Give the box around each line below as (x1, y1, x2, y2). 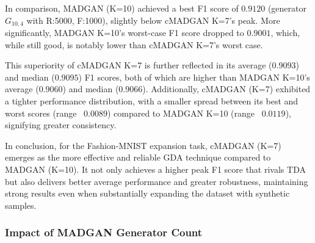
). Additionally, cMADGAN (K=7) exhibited (142, 82, 311, 95)
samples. (5, 198, 37, 211)
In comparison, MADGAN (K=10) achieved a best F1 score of (5, 2, 239, 14)
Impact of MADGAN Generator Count (5, 225, 203, 240)
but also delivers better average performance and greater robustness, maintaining (5, 175, 308, 187)
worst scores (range (5, 106, 77, 119)
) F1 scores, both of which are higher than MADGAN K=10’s (78, 70, 310, 83)
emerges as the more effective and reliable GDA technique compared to (5, 151, 271, 164)
